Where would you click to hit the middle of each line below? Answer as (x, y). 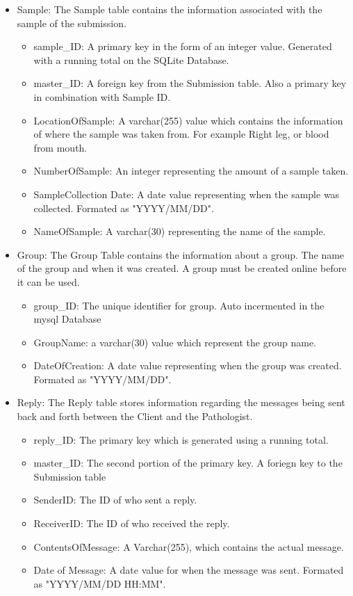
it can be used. (48, 281)
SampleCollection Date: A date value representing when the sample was (187, 194)
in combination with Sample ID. (102, 96)
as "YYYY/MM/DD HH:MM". (100, 583)
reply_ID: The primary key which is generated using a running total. (181, 439)
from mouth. (60, 147)
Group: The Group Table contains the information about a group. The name (181, 254)
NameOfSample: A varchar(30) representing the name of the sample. (180, 231)
